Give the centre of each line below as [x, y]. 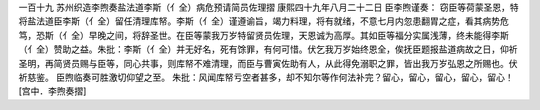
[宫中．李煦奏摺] [52, 91]
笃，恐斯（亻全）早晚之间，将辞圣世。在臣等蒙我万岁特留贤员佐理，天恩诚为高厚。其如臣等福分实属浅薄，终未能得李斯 [263, 35]
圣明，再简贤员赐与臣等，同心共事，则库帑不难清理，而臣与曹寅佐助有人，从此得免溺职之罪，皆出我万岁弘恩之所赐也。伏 [268, 63]
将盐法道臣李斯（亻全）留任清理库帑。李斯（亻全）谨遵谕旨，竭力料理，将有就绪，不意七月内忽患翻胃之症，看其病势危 [263, 21]
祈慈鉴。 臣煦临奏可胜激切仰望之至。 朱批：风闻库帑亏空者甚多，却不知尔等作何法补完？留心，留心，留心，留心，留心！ [266, 77]
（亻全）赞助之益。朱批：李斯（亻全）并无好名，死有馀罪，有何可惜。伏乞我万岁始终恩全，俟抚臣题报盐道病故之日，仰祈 [268, 49]
